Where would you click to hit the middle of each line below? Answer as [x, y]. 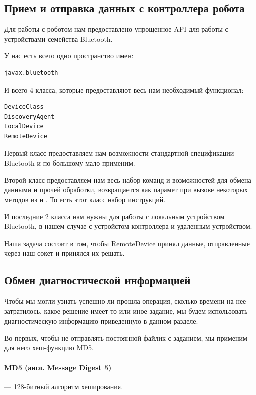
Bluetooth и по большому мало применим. [70, 163]
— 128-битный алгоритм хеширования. [64, 386]
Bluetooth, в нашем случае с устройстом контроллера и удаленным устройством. [128, 226]
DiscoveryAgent [29, 116]
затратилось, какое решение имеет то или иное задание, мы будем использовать [126, 311]
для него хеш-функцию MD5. [49, 347]
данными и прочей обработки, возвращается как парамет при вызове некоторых [126, 189]
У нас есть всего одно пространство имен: [69, 56]
